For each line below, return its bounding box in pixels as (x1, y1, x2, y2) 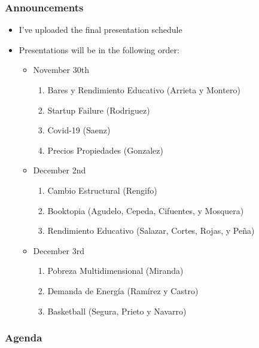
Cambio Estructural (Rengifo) (47, 184, 157, 196)
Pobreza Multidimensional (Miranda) (47, 264, 184, 277)
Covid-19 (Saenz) (47, 124, 111, 136)
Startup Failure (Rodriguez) (47, 103, 150, 116)
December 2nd (33, 164, 86, 176)
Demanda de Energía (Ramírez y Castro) (47, 284, 199, 297)
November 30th (33, 63, 89, 76)
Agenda (5, 330, 42, 345)
